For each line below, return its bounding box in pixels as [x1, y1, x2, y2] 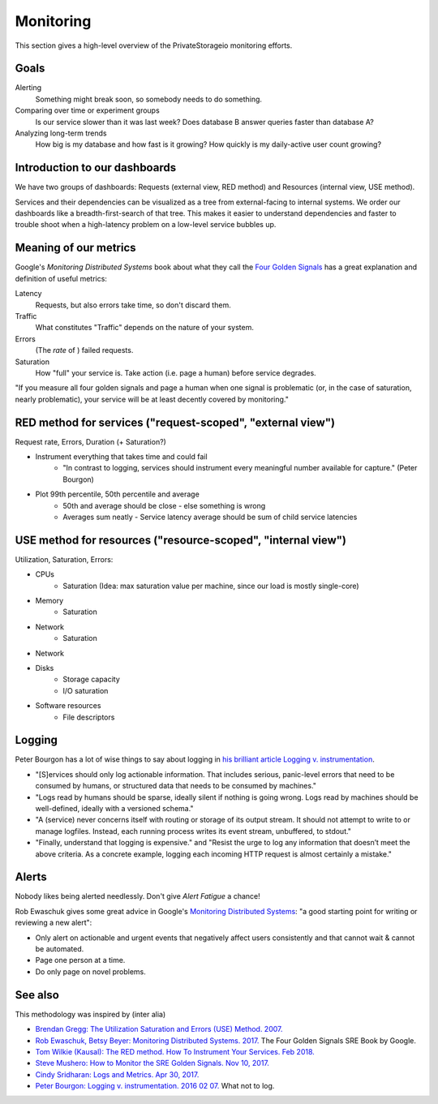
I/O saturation [62, 685, 109, 695]
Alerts [15, 870, 48, 884]
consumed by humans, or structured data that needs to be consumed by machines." [35, 781, 316, 791]
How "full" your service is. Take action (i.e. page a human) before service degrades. [35, 367, 316, 377]
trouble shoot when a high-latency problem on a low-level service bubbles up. [15, 220, 277, 230]
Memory [35, 596, 64, 606]
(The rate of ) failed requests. [35, 346, 134, 355]
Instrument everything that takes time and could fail [35, 451, 208, 462]
